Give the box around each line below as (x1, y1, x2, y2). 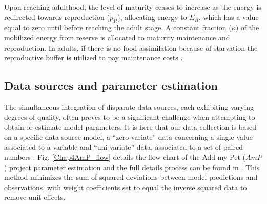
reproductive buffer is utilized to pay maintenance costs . (4, 52, 183, 63)
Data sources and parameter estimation (4, 77, 218, 93)
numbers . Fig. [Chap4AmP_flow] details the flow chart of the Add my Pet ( (4, 151, 245, 162)
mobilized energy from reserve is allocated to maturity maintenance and (4, 32, 230, 43)
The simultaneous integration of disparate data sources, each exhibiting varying (4, 101, 254, 112)
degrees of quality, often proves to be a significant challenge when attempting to (4, 111, 255, 122)
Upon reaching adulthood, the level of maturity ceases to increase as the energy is (4, 2, 261, 12)
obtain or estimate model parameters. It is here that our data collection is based (4, 121, 257, 132)
